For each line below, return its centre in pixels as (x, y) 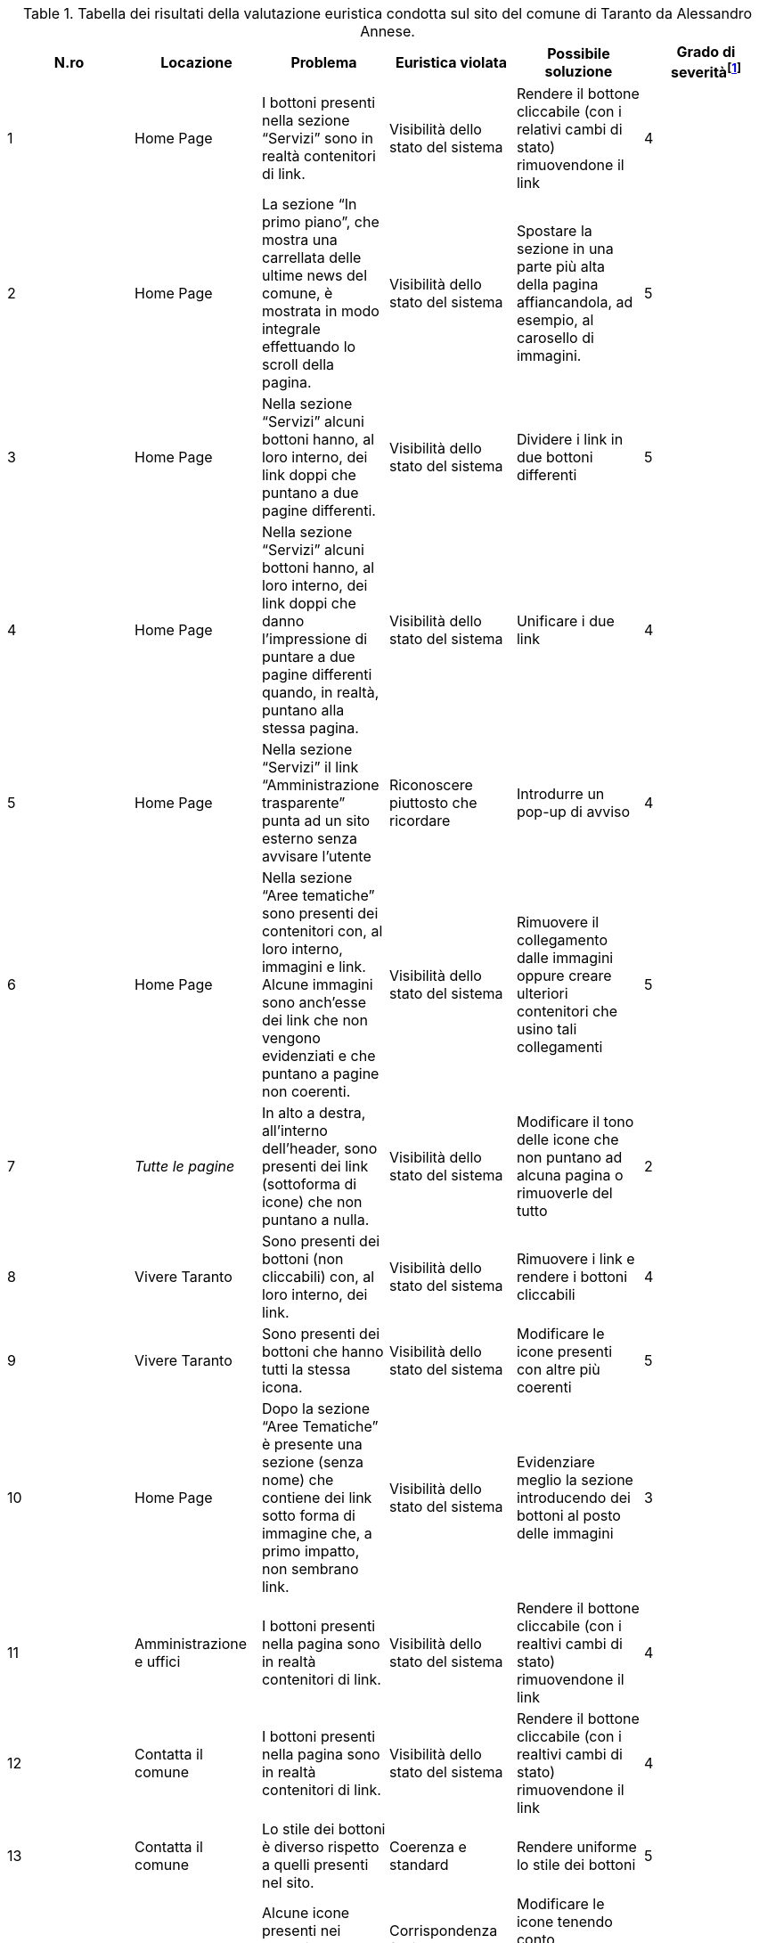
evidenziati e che (318, 1056)
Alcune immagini (317, 985)
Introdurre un (560, 794)
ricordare (420, 821)
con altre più (558, 1370)
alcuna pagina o (570, 1176)
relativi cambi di (569, 130)
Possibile (579, 53)
